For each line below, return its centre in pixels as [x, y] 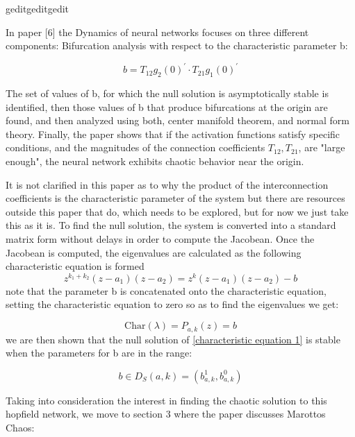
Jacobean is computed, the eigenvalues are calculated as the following [154, 252]
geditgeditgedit [38, 8]
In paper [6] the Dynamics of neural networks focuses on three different [157, 32]
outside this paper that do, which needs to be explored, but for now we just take [177, 211]
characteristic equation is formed [75, 266]
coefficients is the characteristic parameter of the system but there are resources [175, 198]
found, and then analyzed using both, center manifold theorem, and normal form [177, 120]
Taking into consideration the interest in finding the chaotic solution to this [166, 400]
